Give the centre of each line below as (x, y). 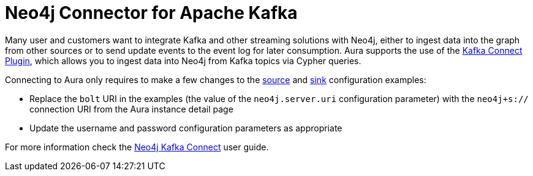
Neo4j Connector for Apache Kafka (151, 13)
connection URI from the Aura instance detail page (131, 109)
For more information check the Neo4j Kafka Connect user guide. (137, 147)
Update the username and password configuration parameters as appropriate (186, 128)
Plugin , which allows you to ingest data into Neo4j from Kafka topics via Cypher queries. (183, 61)
